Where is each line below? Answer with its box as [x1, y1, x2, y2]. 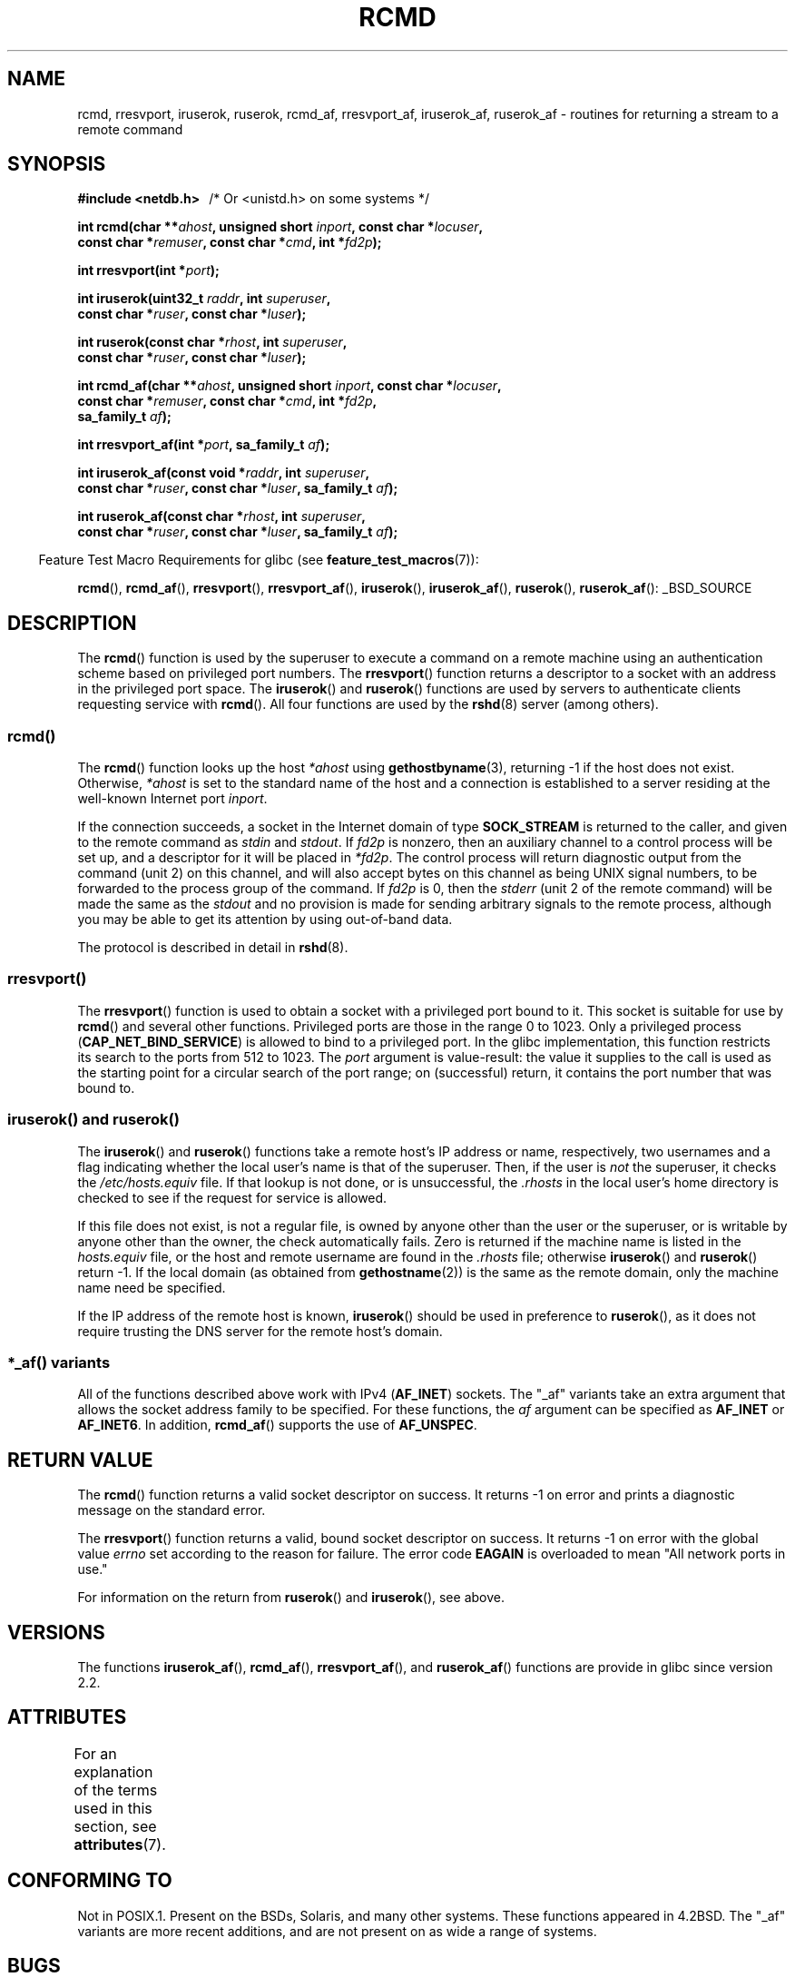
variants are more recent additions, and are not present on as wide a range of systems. [77, 1923, 597, 1939]
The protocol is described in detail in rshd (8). [77, 939, 348, 956]
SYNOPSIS [7, 152, 106, 176]
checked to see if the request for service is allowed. [77, 1189, 388, 1205]
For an [74, 1744, 117, 1763]
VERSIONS [7, 1620, 105, 1644]
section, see [74, 1816, 157, 1835]
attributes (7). [74, 1834, 166, 1854]
